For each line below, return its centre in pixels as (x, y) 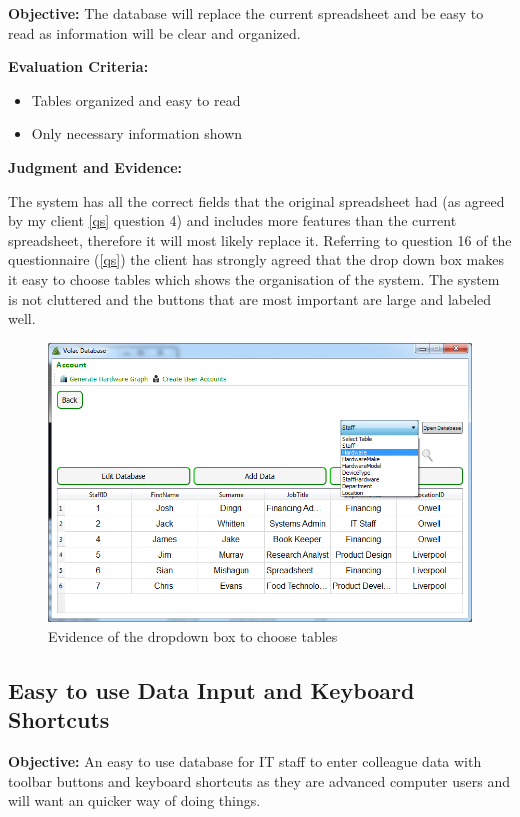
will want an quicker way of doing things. (134, 800)
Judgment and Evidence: (95, 166)
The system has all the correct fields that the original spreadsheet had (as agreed (256, 200)
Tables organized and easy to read (136, 99)
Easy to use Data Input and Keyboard (211, 689)
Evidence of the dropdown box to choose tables (193, 635)
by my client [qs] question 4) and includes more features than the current (232, 220)
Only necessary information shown (137, 133)
